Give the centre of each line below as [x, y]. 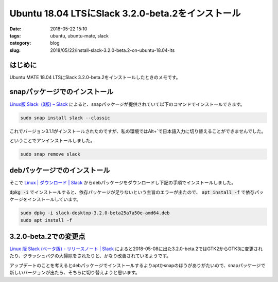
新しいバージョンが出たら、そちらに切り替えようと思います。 [75, 273]
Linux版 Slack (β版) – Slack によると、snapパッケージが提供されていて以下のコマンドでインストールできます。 [127, 104]
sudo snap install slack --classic [65, 118]
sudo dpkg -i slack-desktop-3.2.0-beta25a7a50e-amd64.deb [95, 213]
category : [20, 43]
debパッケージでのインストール [60, 170]
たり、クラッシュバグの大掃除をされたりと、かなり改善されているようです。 [90, 256]
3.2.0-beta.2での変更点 [47, 236]
